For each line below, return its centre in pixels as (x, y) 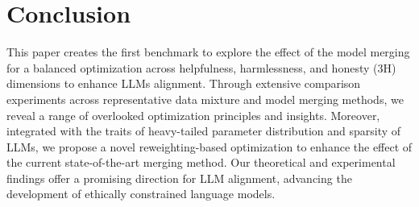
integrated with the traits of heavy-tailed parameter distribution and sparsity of (204, 131)
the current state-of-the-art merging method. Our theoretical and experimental (201, 162)
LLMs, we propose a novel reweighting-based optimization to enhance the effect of (209, 146)
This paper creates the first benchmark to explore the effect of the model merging (208, 52)
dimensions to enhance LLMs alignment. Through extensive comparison (184, 83)
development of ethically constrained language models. (141, 194)
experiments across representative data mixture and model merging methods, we (205, 99)
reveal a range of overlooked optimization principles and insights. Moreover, (193, 115)
